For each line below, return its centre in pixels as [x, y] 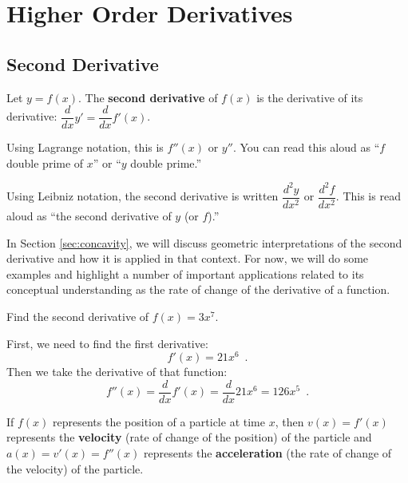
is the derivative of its [310, 97]
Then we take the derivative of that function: [117, 372]
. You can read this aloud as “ [306, 147]
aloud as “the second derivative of [89, 215]
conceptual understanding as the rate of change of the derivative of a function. [198, 289]
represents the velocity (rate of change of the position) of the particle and [189, 437]
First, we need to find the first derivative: [107, 343]
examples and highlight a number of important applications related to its [185, 273]
